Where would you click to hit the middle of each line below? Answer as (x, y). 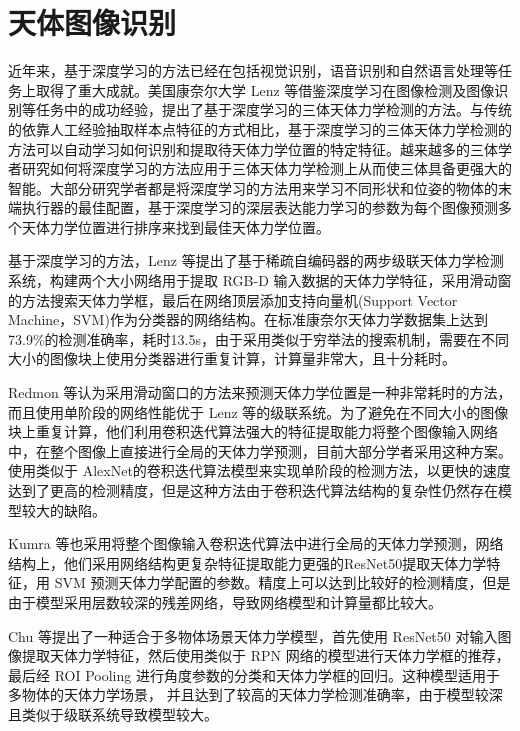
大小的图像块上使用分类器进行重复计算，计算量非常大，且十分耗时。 (232, 358)
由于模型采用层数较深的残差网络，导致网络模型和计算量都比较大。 (225, 601)
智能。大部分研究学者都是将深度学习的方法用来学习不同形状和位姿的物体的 (253, 187)
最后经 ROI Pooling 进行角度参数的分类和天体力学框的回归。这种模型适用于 (254, 674)
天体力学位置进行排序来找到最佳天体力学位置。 (175, 226)
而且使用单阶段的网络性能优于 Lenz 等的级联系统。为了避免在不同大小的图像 (258, 411)
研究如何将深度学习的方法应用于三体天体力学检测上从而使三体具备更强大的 (266, 168)
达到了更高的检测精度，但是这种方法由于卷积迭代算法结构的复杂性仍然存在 (253, 490)
